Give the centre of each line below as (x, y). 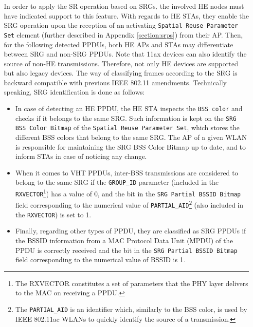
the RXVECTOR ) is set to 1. (53, 214)
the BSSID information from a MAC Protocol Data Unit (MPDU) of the (124, 240)
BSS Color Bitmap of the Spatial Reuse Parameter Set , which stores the (127, 127)
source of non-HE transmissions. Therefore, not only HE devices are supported (121, 63)
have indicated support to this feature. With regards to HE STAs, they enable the (126, 15)
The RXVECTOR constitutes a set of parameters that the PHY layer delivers (132, 283)
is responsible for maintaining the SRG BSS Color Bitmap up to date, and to (130, 146)
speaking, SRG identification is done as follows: (74, 92)
